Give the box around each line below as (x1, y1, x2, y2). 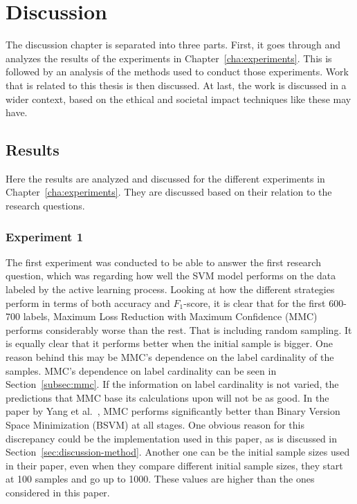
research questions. (6, 198, 85, 213)
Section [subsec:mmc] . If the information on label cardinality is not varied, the (6, 377, 339, 391)
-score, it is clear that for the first (183, 295, 326, 310)
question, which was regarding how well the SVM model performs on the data (6, 268, 336, 283)
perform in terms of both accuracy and (6, 295, 170, 310)
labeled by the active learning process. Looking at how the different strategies (6, 282, 335, 297)
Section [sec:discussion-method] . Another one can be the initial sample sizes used (6, 445, 350, 459)
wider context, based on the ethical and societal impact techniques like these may (6, 91, 351, 106)
